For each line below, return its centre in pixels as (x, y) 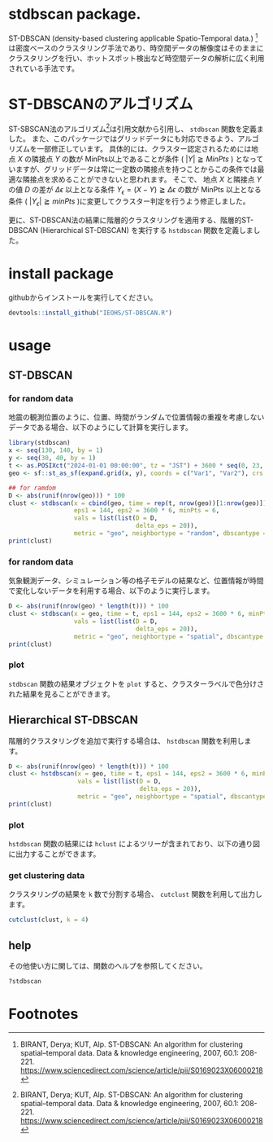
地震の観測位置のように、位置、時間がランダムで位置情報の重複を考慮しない (136, 417)
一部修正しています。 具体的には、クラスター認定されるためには (144, 149)
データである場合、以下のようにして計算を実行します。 (101, 428)
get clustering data (47, 875)
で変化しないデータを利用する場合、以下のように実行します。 (111, 591)
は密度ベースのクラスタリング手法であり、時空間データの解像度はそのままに (136, 48)
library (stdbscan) (39, 443)
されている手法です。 (44, 68)
